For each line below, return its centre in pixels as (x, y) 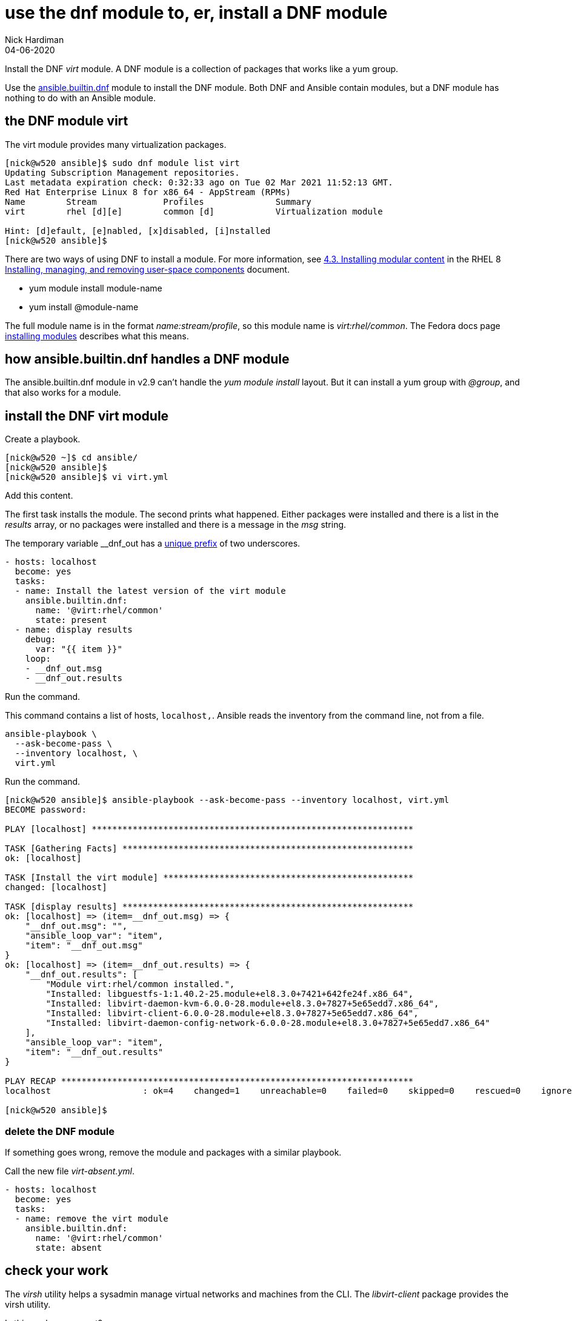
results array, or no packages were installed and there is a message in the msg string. (176, 525)
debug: (41, 640)
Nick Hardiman (35, 39)
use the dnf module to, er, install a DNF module (196, 13)
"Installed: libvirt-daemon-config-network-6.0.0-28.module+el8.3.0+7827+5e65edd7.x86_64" (268, 1023)
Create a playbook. (43, 439)
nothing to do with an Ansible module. (80, 98)
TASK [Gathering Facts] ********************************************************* (209, 849)
